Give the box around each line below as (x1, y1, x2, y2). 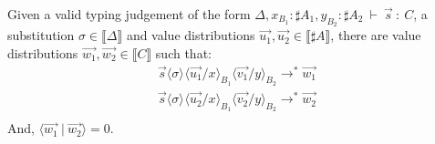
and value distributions (126, 26, 255, 45)
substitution (7, 26, 75, 45)
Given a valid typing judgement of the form (7, 5, 251, 23)
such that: (155, 43, 212, 62)
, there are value (330, 26, 421, 45)
